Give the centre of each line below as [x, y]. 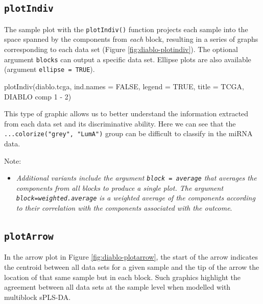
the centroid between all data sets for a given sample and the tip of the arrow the [132, 267]
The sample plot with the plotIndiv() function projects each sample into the [126, 29]
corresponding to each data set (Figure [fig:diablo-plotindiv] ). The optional [121, 49]
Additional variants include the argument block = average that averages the [136, 178]
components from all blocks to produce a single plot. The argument [120, 187]
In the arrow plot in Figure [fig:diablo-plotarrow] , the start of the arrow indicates [131, 257]
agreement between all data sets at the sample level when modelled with [117, 287]
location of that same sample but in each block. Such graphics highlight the [123, 277]
